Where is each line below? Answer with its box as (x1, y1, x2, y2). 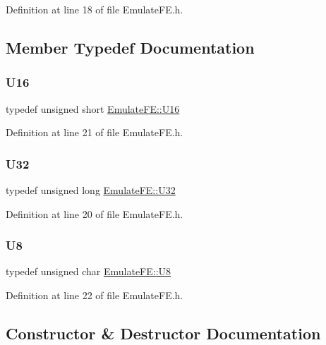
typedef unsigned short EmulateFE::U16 (6, 101, 180, 116)
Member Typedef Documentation (6, 36, 255, 58)
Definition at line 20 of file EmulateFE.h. (6, 206, 183, 221)
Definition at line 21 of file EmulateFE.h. (6, 125, 183, 140)
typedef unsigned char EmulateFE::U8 (6, 264, 171, 279)
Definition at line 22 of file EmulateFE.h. (6, 288, 183, 302)
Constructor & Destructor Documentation (6, 322, 321, 344)
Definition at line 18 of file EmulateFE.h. (6, 2, 183, 16)
